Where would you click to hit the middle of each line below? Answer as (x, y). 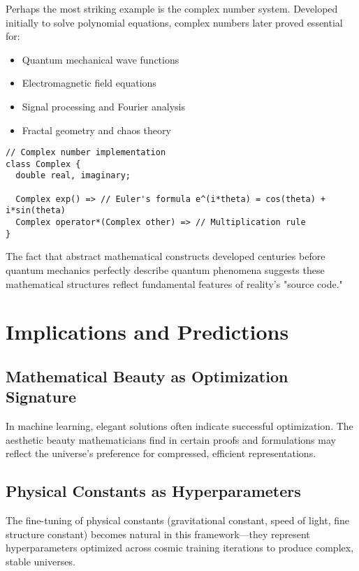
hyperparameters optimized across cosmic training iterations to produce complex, (180, 548)
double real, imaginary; (73, 176)
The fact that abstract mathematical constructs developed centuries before (166, 256)
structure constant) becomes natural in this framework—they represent (158, 534)
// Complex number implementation (86, 153)
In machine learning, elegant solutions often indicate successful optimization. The (179, 426)
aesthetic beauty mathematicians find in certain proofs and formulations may (171, 439)
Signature (41, 397)
